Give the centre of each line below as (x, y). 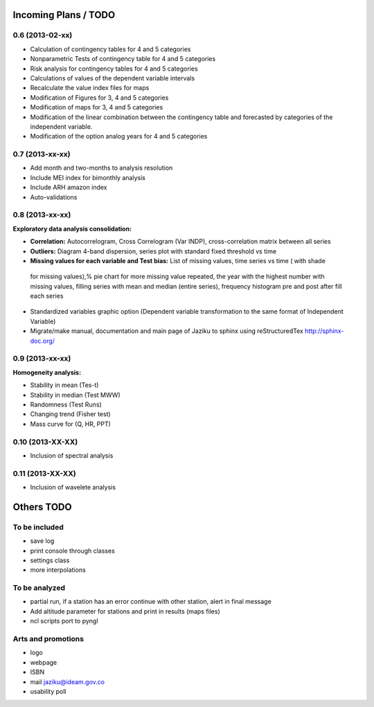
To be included (38, 527)
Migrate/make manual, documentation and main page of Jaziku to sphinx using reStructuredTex (167, 331)
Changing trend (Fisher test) (70, 414)
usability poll (48, 691)
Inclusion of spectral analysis (72, 455)
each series (47, 296)
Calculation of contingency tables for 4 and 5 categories (110, 49)
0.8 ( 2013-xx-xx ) (42, 215)
